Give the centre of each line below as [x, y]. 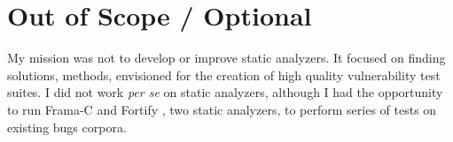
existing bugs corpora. [67, 127]
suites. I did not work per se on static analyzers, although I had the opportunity [225, 92]
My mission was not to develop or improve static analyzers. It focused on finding [226, 58]
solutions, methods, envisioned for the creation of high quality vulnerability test [224, 75]
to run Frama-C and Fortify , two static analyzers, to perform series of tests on [222, 109]
